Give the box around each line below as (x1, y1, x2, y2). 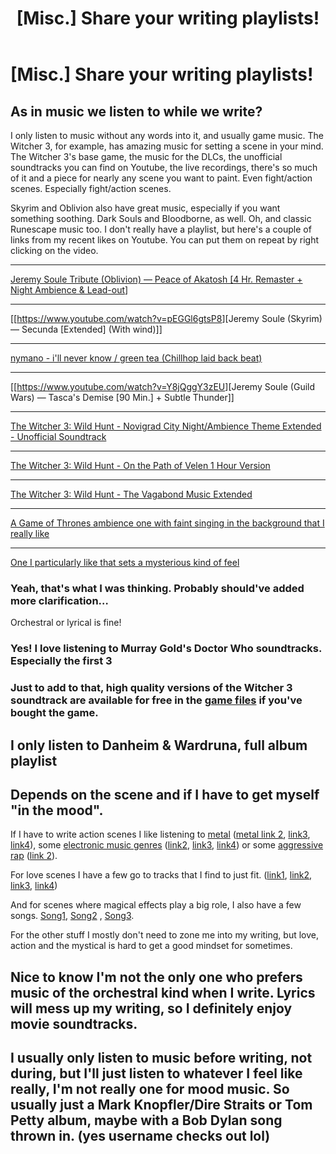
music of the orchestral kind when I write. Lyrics (10, 984, 316, 1001)
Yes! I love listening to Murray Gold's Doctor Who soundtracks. (10, 642, 322, 656)
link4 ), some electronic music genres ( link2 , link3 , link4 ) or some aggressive (10, 839, 324, 851)
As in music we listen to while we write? (10, 103, 263, 120)
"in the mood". (10, 802, 104, 819)
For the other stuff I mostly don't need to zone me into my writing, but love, (10, 929, 320, 941)
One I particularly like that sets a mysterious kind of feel (10, 557, 240, 568)
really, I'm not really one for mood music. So (10, 1081, 290, 1098)
